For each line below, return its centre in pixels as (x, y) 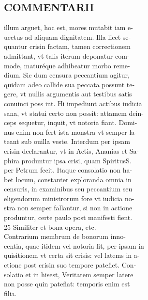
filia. (10, 293)
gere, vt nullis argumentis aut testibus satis (68, 94)
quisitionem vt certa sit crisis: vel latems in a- (72, 255)
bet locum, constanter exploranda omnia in (68, 179)
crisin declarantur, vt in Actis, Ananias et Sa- (72, 150)
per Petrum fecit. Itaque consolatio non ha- (68, 170)
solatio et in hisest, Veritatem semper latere (69, 274)
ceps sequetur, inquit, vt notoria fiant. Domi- (71, 122)
